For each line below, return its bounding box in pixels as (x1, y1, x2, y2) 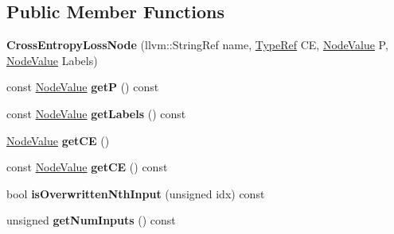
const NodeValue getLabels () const (6, 105, 186, 121)
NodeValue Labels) (6, 52, 98, 68)
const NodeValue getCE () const (6, 159, 168, 175)
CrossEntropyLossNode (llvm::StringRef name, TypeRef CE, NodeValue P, (6, 36, 388, 53)
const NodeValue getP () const (6, 79, 159, 95)
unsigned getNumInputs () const (6, 212, 176, 228)
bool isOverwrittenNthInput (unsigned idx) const (6, 185, 265, 201)
